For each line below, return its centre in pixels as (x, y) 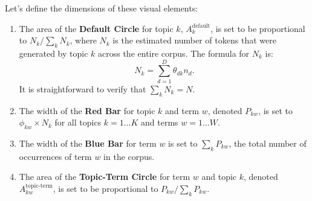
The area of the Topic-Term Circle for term (105, 177)
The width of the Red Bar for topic (87, 110)
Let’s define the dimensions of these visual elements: (102, 8)
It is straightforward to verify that (83, 88)
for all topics (78, 122)
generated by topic (54, 53)
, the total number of (268, 143)
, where (83, 40)
